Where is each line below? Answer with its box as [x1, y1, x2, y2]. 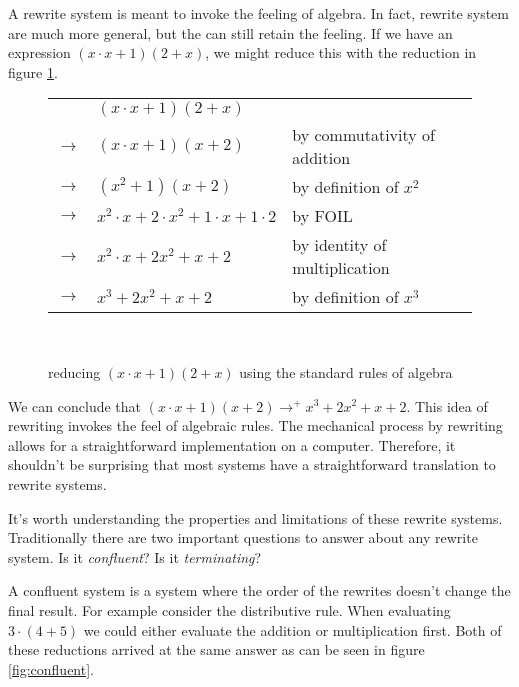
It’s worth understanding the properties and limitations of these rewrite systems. [8, 507, 503, 528]
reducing [48, 361, 101, 382]
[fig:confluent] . [8, 658, 94, 679]
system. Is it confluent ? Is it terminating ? [8, 546, 262, 567]
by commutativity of [292, 123, 435, 147]
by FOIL [292, 204, 353, 228]
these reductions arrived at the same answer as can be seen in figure [8, 639, 425, 660]
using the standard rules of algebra [239, 361, 453, 382]
